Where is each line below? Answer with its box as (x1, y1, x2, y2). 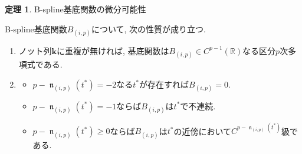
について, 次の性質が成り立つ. (91, 22, 206, 35)
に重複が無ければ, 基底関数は (57, 44, 169, 56)
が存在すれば (139, 78, 189, 90)
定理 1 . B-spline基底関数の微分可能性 (5, 3, 146, 15)
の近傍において (173, 125, 231, 137)
